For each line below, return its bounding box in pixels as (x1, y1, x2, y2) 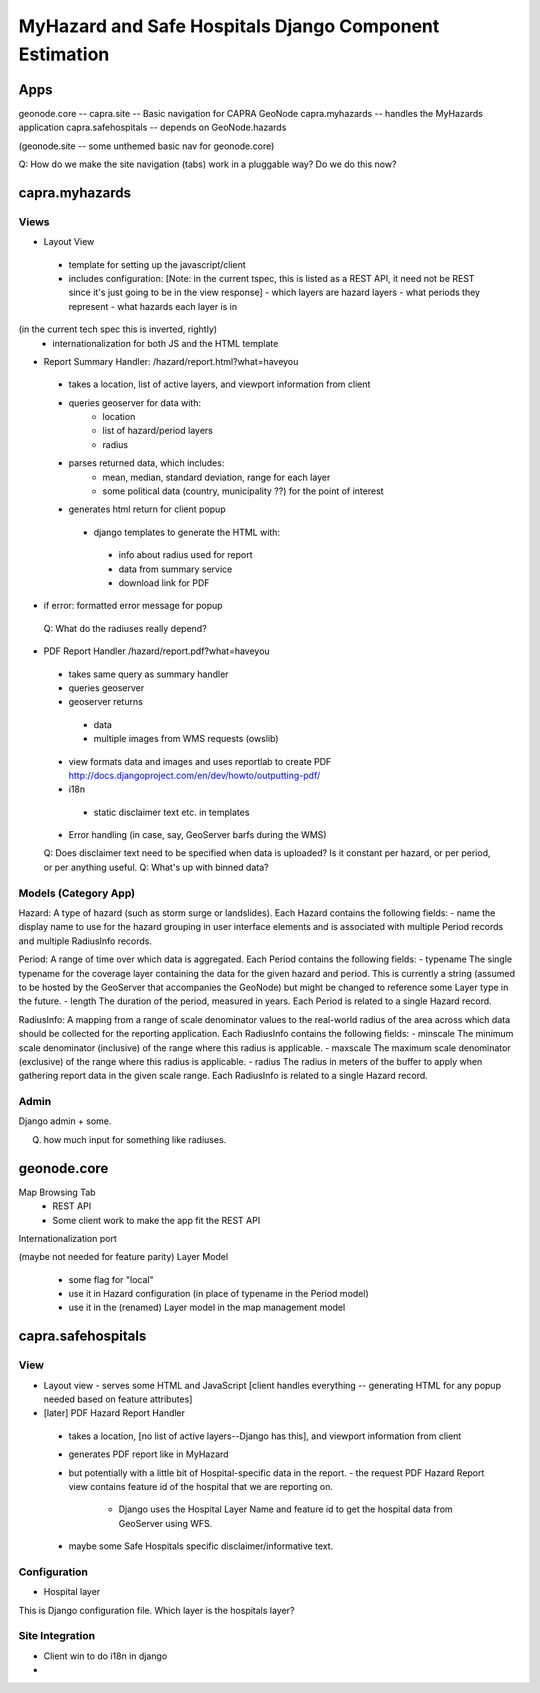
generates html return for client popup (68, 503, 226, 515)
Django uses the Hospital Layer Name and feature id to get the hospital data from (118, 1503, 454, 1515)
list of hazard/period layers (102, 425, 214, 437)
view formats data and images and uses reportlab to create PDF (68, 755, 332, 767)
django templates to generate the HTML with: (93, 526, 280, 538)
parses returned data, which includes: (68, 457, 225, 469)
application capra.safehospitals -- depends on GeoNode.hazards (18, 121, 287, 134)
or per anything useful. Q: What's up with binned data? (43, 861, 269, 873)
